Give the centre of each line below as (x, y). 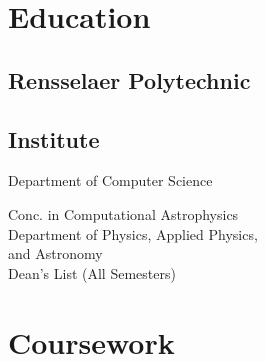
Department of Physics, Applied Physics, (133, 233)
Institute (54, 138)
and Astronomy (55, 253)
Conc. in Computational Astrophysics (123, 213)
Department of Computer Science (110, 180)
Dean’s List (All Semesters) (92, 272)
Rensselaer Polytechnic (129, 79)
